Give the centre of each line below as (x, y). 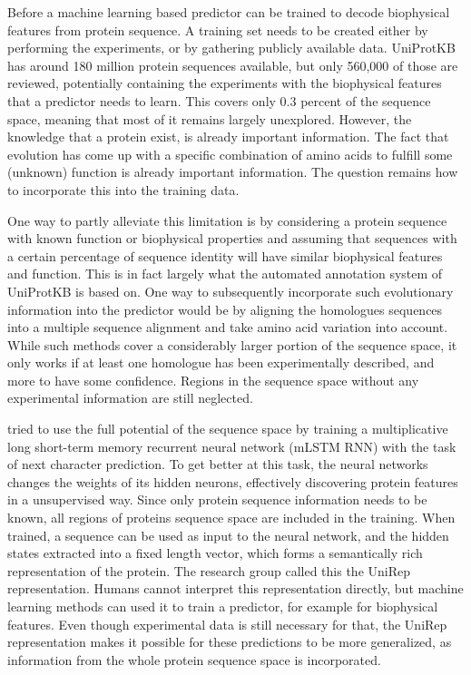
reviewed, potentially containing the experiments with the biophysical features (225, 83)
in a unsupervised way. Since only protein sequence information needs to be (217, 499)
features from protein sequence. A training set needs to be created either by (218, 29)
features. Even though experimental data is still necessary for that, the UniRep (227, 624)
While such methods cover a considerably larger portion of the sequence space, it (232, 344)
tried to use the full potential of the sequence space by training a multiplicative (228, 429)
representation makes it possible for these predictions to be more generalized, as (230, 642)
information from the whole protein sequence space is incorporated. (194, 659)
